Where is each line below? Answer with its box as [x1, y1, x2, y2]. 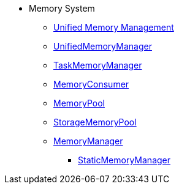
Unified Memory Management [53, 22, 174, 32]
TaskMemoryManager [53, 60, 142, 70]
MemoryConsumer [53, 79, 129, 89]
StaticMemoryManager [78, 155, 171, 165]
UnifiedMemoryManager [53, 41, 152, 51]
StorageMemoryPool [53, 117, 137, 127]
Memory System [29, 3, 95, 13]
